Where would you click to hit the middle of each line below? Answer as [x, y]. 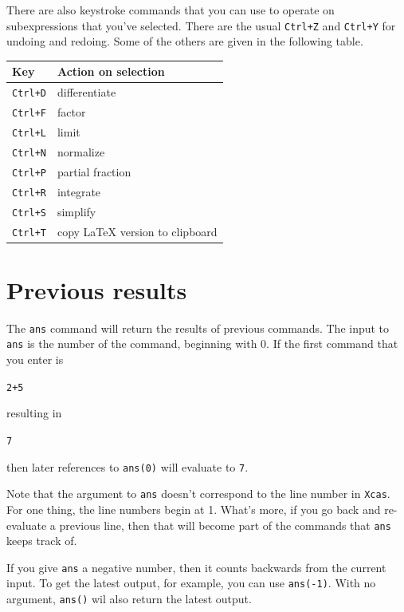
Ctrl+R [29, 193]
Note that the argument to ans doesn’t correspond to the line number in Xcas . [198, 494]
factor [71, 112]
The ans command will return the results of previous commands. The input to [198, 328]
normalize [81, 151]
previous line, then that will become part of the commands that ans [225, 525]
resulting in [34, 413]
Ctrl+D [29, 94]
